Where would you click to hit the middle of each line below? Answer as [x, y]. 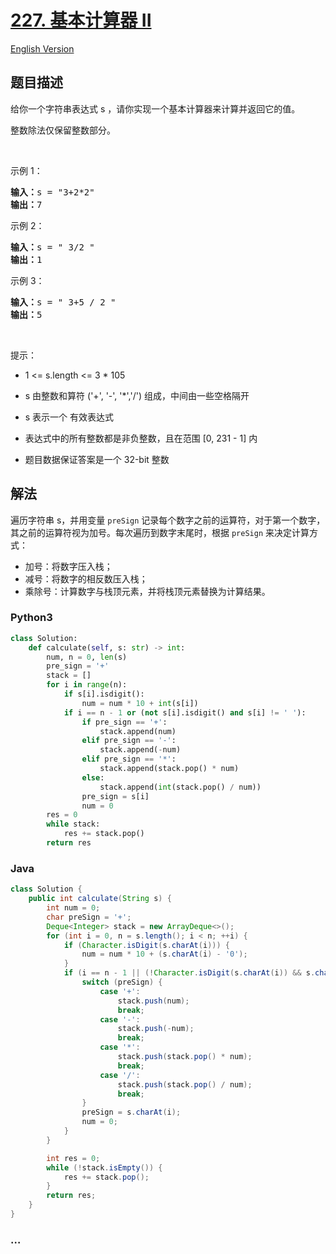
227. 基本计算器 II [81, 20]
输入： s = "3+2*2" [52, 192]
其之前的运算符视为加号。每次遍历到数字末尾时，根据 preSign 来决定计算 [160, 532]
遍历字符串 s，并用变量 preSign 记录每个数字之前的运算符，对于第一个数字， [168, 520]
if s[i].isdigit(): [104, 694]
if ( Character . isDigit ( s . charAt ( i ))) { [146, 945]
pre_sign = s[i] [115, 796]
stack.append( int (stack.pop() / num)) [180, 787]
